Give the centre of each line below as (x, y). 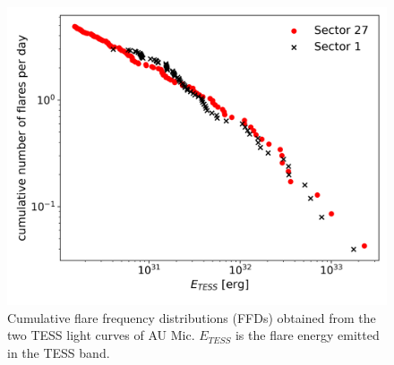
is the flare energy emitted (307, 335)
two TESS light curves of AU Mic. (101, 335)
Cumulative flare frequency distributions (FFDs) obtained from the (192, 317)
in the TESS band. (59, 352)
